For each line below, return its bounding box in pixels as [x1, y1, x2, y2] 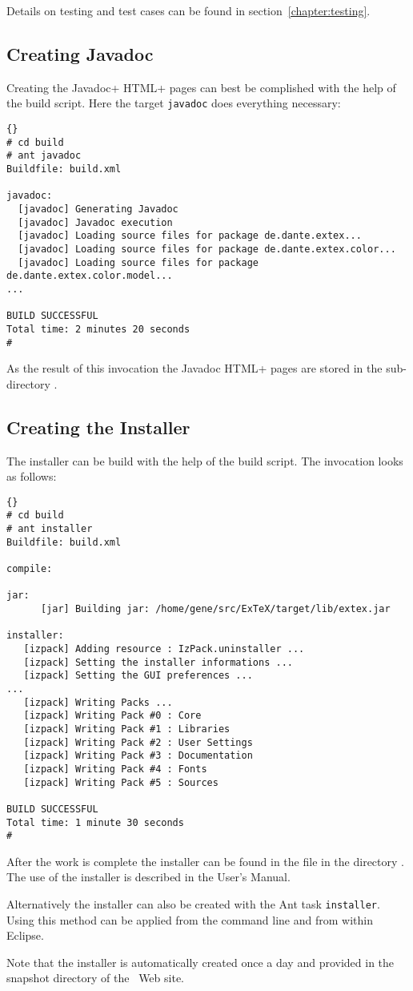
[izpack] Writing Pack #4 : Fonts [23, 763, 207, 775]
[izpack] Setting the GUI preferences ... [23, 670, 253, 682]
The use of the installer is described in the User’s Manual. [6, 868, 291, 885]
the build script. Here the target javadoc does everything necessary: [6, 95, 341, 111]
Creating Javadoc [6, 41, 154, 66]
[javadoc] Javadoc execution [18, 216, 173, 228]
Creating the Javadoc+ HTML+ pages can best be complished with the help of [6, 79, 396, 95]
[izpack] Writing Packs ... [23, 696, 173, 708]
